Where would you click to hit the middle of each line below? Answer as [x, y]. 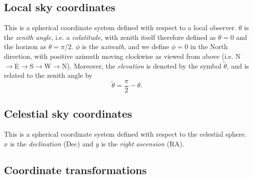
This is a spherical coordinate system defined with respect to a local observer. [120, 27]
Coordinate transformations [75, 169]
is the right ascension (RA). [143, 143]
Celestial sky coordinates [68, 114]
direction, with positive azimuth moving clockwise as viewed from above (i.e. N [122, 56]
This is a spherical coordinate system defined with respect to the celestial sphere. [125, 134]
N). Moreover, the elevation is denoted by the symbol [142, 65]
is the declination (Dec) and [52, 143]
